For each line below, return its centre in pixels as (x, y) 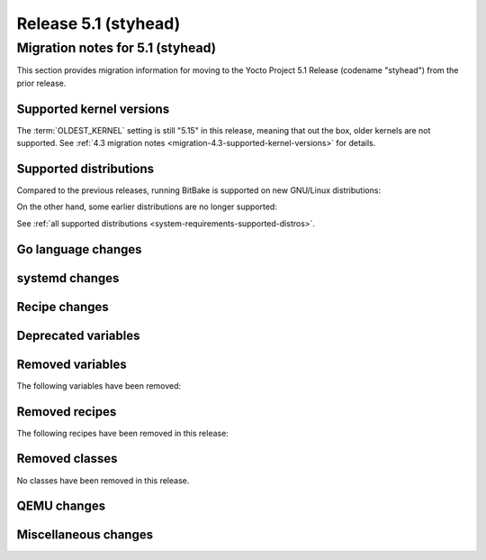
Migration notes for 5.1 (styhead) (117, 48)
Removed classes (67, 459)
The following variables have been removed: (99, 386)
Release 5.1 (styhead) (99, 23)
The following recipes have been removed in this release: (122, 433)
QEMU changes (61, 506)
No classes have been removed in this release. (103, 480)
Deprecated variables (78, 335)
